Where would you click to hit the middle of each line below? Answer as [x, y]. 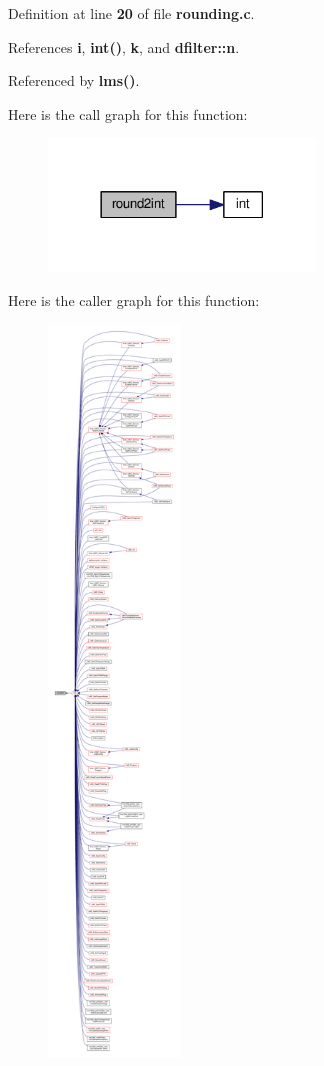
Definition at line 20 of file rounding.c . [131, 13]
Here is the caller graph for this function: [134, 299]
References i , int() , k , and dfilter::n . [124, 46]
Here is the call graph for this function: [128, 113]
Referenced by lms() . [74, 80]
